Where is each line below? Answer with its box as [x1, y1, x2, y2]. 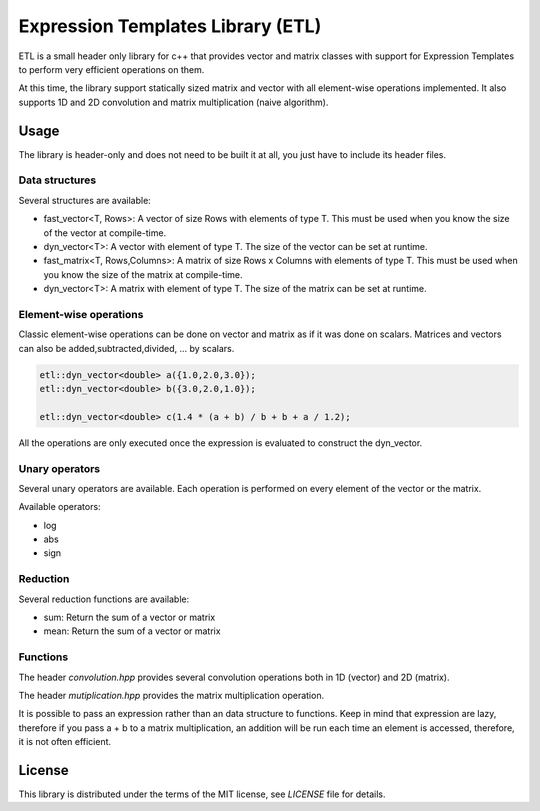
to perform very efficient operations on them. [18, 63, 205, 75]
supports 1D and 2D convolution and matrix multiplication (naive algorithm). [18, 96, 329, 108]
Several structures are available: [18, 194, 152, 206]
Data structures [18, 173, 97, 187]
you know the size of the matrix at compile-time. [43, 268, 244, 280]
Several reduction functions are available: [18, 593, 190, 605]
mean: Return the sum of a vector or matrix [43, 625, 221, 637]
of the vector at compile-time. [43, 226, 167, 239]
